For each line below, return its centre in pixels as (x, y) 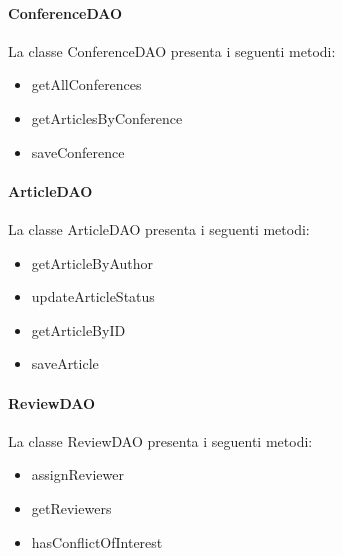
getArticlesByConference (107, 117)
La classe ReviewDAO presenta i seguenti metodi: (160, 440)
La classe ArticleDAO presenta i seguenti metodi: (159, 228)
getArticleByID (78, 329)
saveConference (78, 151)
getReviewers (71, 507)
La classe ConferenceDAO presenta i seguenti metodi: (172, 50)
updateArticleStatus (93, 296)
